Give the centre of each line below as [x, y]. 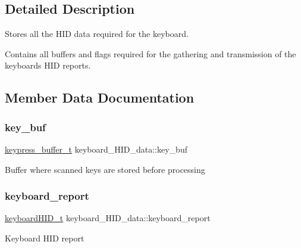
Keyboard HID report [45, 238]
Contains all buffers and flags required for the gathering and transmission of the [150, 53]
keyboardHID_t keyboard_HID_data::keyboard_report [108, 218]
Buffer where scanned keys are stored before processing [105, 169]
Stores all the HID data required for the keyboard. [97, 34]
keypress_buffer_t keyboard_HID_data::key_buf [96, 149]
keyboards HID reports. [48, 65]
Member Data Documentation [100, 97]
